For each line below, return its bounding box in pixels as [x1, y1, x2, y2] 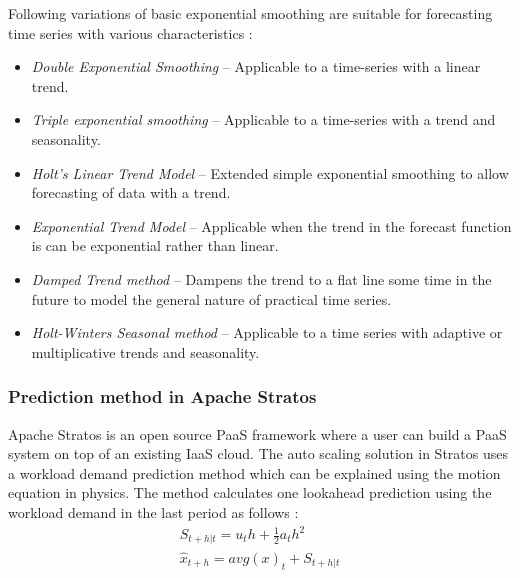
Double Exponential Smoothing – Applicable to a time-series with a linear [31, 56, 481, 77]
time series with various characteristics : [8, 22, 253, 43]
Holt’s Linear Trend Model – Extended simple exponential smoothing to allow [31, 162, 509, 183]
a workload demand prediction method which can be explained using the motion [8, 462, 501, 483]
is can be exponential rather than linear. [31, 235, 279, 256]
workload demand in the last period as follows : [8, 501, 299, 522]
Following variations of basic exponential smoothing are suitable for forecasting [8, 3, 493, 23]
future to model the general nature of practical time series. [31, 288, 392, 309]
